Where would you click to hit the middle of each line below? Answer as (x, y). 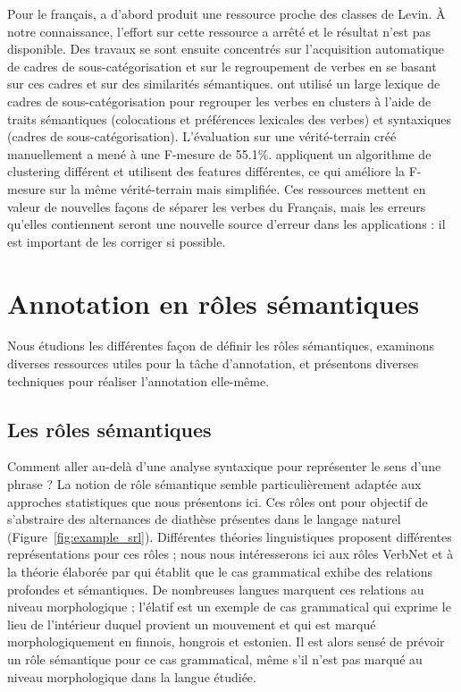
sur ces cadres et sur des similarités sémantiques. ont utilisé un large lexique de (224, 84)
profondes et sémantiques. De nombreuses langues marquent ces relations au (216, 589)
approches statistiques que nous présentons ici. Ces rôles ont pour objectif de (218, 501)
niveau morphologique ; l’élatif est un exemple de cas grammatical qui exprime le (229, 607)
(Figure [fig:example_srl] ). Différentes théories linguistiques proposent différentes (230, 536)
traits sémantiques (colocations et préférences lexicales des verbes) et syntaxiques (230, 118)
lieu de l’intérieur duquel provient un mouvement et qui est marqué (192, 624)
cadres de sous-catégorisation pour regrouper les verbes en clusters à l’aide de (219, 101)
